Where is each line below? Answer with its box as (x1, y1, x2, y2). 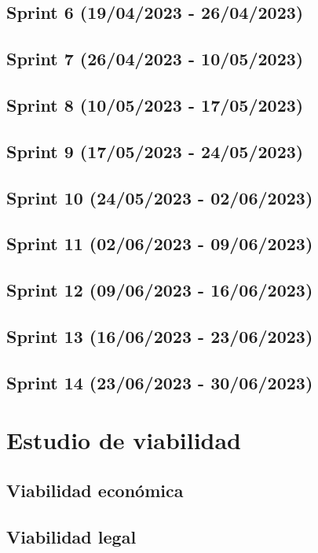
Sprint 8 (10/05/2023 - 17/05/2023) (6, 92, 304, 116)
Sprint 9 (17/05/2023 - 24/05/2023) (6, 138, 304, 163)
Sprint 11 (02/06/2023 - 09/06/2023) (6, 231, 313, 256)
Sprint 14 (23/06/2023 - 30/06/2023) (6, 370, 313, 394)
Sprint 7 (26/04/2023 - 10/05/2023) (6, 46, 304, 71)
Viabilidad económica (6, 477, 184, 502)
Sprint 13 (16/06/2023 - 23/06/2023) (6, 323, 313, 348)
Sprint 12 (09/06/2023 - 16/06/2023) (6, 278, 313, 302)
